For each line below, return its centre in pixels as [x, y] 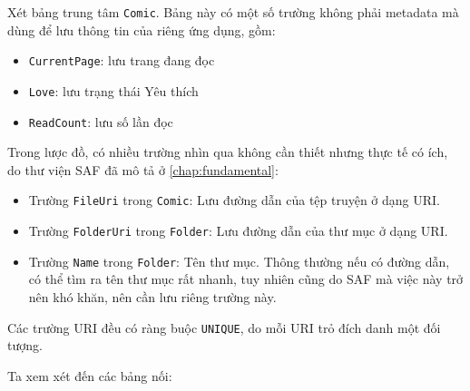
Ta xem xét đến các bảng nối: [90, 375]
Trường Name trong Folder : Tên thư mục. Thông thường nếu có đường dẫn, [239, 261]
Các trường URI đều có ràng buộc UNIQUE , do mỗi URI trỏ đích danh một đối [224, 327]
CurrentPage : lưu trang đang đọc [122, 60]
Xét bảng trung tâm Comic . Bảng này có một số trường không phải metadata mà [233, 12]
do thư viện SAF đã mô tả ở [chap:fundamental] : [143, 169]
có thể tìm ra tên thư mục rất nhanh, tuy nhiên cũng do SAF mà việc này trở [246, 279]
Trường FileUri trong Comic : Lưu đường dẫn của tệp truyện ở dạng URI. [235, 200]
